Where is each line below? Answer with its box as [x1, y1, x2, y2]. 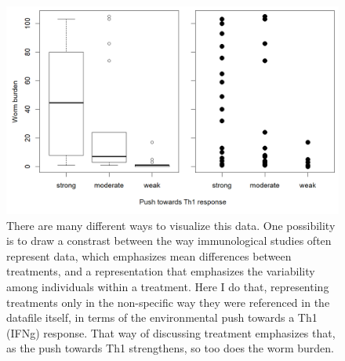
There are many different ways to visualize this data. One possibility [6, 217, 336, 233]
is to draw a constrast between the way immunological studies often [6, 232, 332, 249]
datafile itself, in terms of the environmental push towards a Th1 [6, 309, 318, 326]
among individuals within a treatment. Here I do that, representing [6, 278, 329, 294]
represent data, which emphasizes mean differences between [6, 247, 292, 264]
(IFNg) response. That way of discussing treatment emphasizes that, [6, 324, 336, 341]
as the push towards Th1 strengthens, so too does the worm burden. [6, 340, 334, 356]
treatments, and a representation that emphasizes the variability [6, 263, 315, 279]
